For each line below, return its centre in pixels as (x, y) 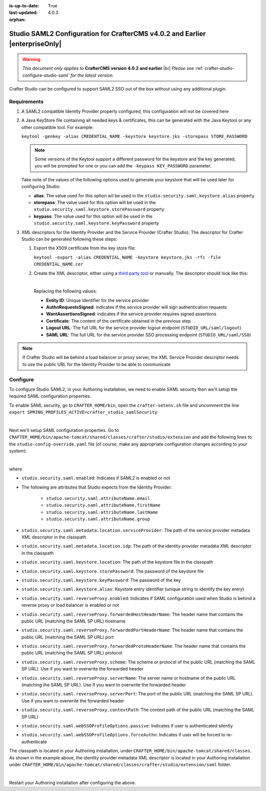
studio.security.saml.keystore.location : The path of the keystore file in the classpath (117, 562)
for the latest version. (92, 75)
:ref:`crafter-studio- (215, 68)
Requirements (26, 101)
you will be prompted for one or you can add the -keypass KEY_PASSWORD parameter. (123, 166)
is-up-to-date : (24, 6)
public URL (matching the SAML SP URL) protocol (72, 653)
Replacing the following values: (65, 291)
